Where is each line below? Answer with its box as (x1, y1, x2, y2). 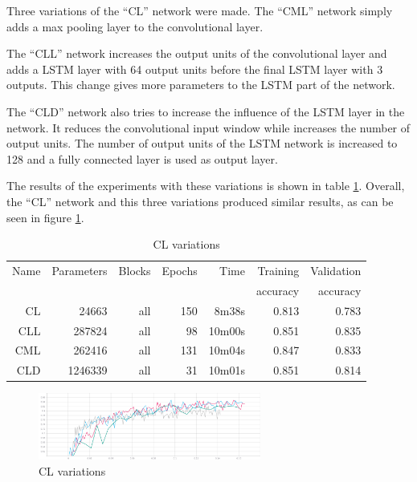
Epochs (161, 261, 198, 278)
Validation (310, 261, 362, 278)
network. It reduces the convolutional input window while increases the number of (6, 119, 411, 136)
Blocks (118, 261, 151, 278)
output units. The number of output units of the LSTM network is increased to (6, 135, 398, 152)
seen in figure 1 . (6, 209, 84, 225)
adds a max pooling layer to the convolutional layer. (6, 18, 264, 34)
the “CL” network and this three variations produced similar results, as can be (6, 192, 394, 209)
